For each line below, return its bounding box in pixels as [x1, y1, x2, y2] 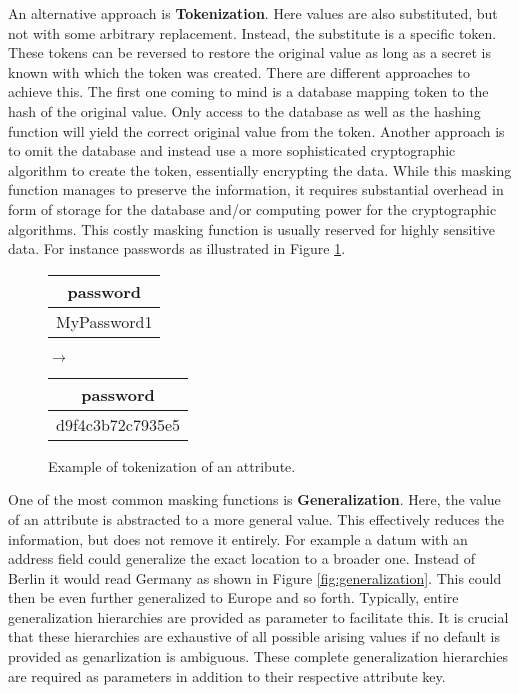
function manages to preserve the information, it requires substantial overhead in [8, 179, 504, 200]
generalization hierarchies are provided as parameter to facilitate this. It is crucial [8, 606, 509, 627]
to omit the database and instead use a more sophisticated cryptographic [8, 140, 456, 161]
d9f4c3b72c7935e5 [56, 412, 181, 436]
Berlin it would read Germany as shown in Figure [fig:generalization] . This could [8, 567, 502, 588]
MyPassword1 [56, 309, 153, 333]
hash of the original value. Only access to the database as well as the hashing [8, 100, 481, 121]
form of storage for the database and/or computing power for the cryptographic [8, 198, 497, 219]
